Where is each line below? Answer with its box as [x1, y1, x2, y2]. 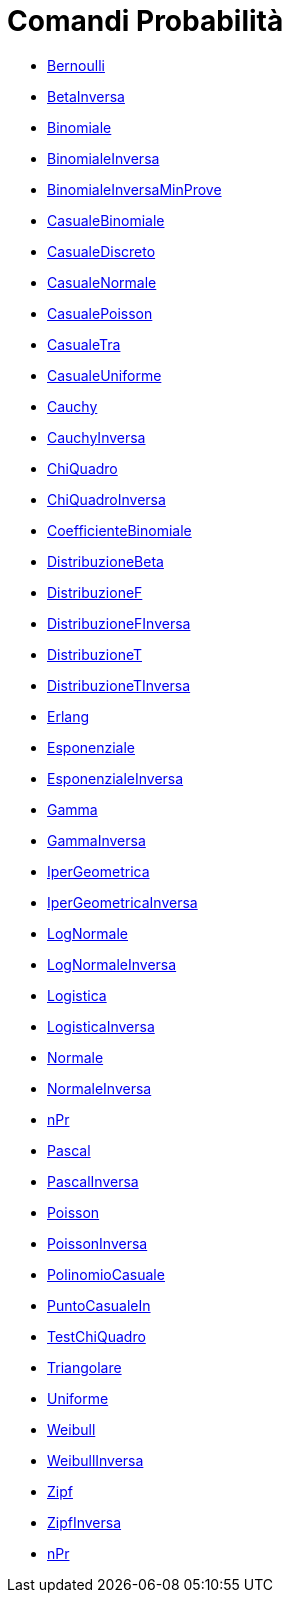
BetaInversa [47, 87, 125, 105]
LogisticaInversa [47, 1017, 155, 1035]
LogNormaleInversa [47, 955, 177, 973]
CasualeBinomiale [47, 211, 165, 229]
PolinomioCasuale [47, 1265, 165, 1283]
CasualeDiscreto [47, 242, 156, 260]
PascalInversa [47, 1172, 139, 1190]
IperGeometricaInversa [47, 893, 198, 911]
